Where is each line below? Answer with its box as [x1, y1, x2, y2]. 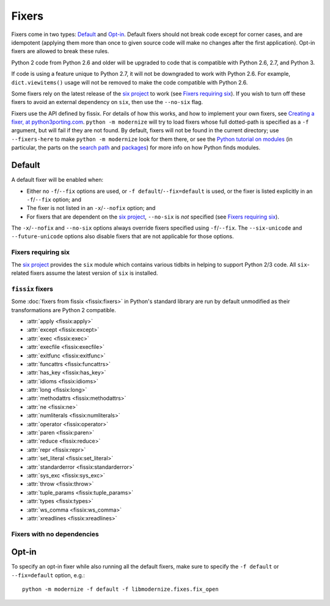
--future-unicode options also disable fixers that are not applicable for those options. [11, 233, 235, 240]
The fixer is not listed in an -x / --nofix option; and [26, 204, 156, 212]
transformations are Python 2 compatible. [11, 306, 116, 313]
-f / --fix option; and [26, 196, 82, 203]
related [11, 269, 29, 277]
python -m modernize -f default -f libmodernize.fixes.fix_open [22, 586, 219, 593]
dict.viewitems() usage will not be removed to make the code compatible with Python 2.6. [11, 78, 248, 86]
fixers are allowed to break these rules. [11, 48, 109, 55]
